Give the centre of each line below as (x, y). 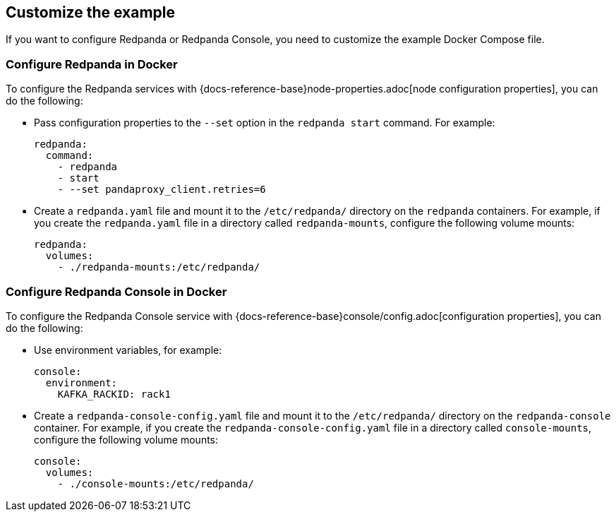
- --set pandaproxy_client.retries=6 (162, 190)
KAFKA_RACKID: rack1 (114, 394)
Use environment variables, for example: (128, 350)
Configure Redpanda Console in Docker (116, 291)
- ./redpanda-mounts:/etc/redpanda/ (159, 267)
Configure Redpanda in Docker (92, 64)
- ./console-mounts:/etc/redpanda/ (156, 483)
